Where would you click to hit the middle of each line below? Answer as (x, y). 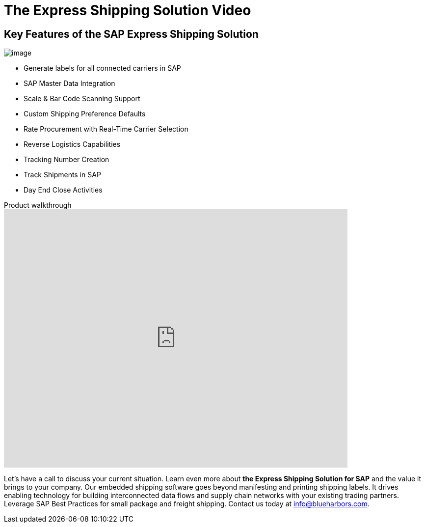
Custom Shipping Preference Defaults (85, 114)
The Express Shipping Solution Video (128, 10)
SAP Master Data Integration (69, 83)
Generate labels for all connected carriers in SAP (102, 68)
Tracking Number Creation (66, 160)
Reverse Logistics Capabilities (72, 144)
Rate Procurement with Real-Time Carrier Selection (106, 129)
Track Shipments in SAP (62, 175)
